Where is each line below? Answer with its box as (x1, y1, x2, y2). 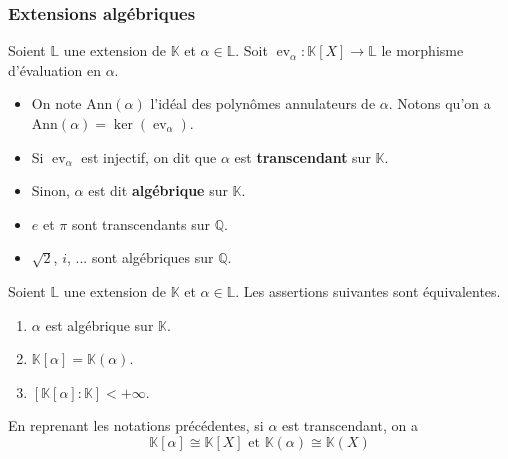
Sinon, (31, 180, 70, 201)
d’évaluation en (8, 59, 101, 80)
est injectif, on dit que (81, 146, 217, 167)
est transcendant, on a (282, 415, 418, 436)
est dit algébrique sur (88, 180, 228, 201)
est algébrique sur (45, 314, 154, 335)
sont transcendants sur (71, 213, 211, 234)
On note (31, 93, 82, 114)
